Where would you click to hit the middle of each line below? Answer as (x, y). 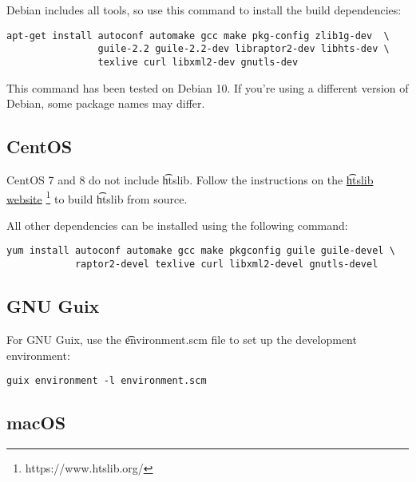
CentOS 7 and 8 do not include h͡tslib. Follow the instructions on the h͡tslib (190, 179)
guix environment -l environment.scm (107, 381)
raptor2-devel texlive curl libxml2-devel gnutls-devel (226, 265)
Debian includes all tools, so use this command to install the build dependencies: (204, 10)
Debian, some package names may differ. (106, 103)
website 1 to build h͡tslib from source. (97, 197)
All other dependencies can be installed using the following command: (177, 225)
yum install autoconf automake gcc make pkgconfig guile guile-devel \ (201, 251)
